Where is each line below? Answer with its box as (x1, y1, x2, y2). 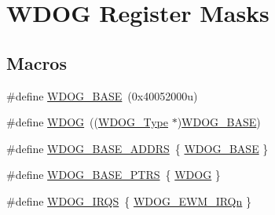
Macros (6, 50, 67, 75)
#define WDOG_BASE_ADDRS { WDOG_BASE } (6, 140, 269, 156)
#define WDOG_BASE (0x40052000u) (6, 87, 198, 104)
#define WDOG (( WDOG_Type (6, 114, 168, 130)
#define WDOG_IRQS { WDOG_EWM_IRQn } (6, 192, 251, 209)
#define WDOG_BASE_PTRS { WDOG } (6, 166, 221, 183)
